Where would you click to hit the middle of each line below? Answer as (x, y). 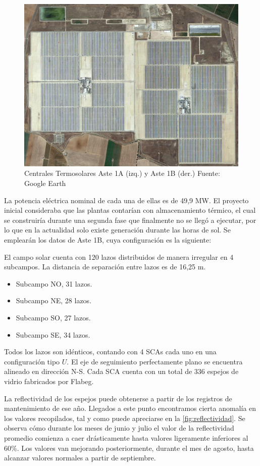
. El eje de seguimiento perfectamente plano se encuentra (155, 361)
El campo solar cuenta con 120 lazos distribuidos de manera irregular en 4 (119, 257)
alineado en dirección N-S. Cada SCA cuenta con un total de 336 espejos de (121, 371)
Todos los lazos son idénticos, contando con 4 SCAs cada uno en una (110, 352)
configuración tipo (32, 361)
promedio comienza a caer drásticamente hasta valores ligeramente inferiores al (126, 437)
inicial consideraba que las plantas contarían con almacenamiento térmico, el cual (130, 210)
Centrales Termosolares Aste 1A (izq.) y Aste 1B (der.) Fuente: (122, 173)
